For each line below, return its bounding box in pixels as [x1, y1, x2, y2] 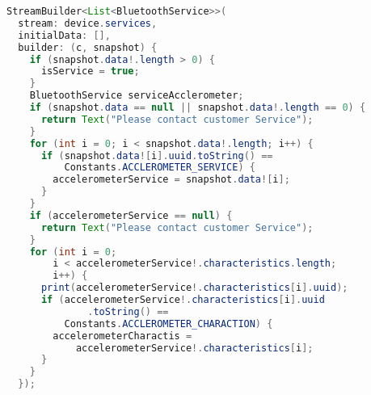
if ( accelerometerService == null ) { [29, 209, 233, 221]
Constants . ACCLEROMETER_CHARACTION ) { [64, 317, 273, 330]
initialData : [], [18, 29, 111, 41]
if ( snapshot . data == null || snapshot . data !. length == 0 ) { [29, 102, 366, 113]
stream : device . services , [18, 17, 158, 29]
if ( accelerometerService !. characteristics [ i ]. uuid [40, 294, 325, 305]
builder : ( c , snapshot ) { [18, 41, 158, 53]
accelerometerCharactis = [53, 330, 192, 342]
